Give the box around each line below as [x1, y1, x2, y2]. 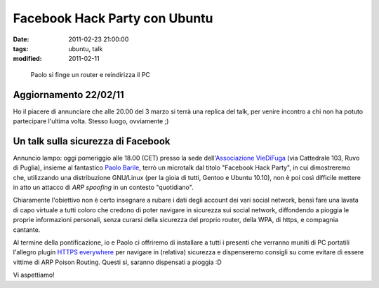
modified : [13, 55, 42, 63]
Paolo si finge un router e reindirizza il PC [30, 70, 151, 78]
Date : [13, 35, 29, 43]
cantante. [13, 225, 41, 234]
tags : [13, 44, 29, 53]
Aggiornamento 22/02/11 [13, 88, 124, 101]
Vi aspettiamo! [13, 270, 55, 280]
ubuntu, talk [68, 44, 103, 53]
